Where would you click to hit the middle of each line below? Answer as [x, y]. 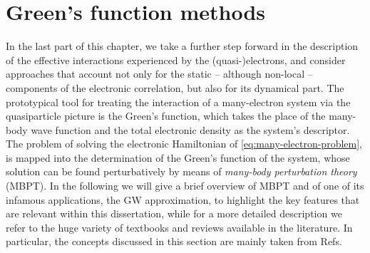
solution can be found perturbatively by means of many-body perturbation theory [181, 171]
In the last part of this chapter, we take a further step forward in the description [182, 46]
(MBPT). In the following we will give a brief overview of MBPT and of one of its [185, 186]
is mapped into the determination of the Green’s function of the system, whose [178, 157]
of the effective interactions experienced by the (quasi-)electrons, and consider [176, 60]
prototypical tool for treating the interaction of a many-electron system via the [178, 102]
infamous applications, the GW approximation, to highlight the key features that [183, 199]
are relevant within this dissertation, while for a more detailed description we [174, 213]
